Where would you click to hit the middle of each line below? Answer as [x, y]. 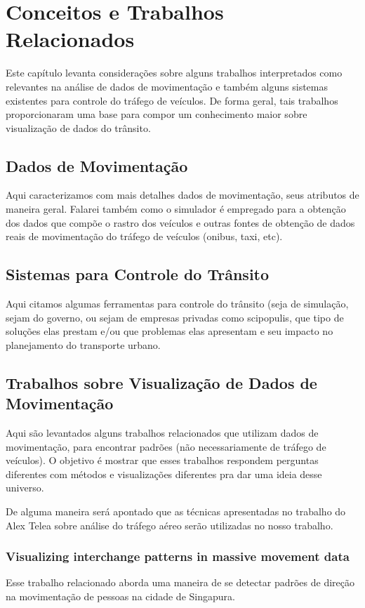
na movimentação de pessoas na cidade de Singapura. [120, 596]
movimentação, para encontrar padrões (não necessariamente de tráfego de [166, 446]
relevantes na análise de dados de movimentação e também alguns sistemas [167, 86]
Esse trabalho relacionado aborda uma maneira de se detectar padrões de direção [180, 582]
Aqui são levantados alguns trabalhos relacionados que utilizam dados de [162, 433]
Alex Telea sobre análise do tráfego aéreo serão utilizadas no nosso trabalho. [170, 525]
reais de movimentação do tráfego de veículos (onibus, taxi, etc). [144, 236]
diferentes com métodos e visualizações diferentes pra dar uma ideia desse [164, 474]
